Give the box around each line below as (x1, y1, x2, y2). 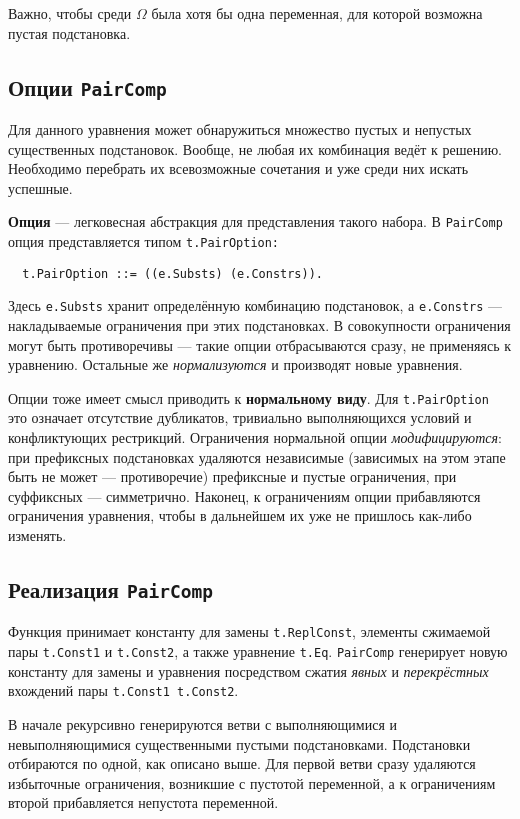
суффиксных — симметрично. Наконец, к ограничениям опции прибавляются (8, 485, 481, 506)
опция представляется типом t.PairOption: (8, 231, 280, 251)
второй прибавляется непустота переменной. (8, 792, 279, 813)
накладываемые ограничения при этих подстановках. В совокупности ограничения (8, 314, 511, 335)
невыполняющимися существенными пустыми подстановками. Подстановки (8, 733, 471, 754)
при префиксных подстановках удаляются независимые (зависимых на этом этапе (8, 446, 506, 467)
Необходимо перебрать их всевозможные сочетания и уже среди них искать (8, 158, 469, 179)
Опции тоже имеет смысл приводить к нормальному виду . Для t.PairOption (8, 387, 489, 408)
